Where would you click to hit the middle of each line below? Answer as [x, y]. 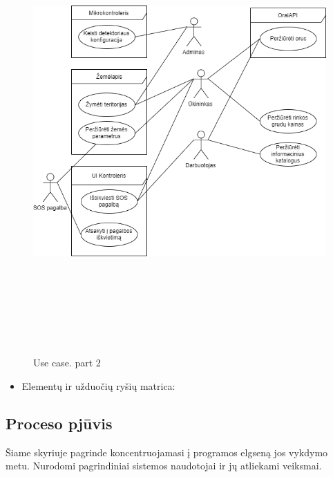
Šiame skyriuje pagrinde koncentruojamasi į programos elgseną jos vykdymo [167, 452]
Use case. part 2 [67, 363]
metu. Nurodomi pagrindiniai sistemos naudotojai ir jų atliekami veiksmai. [164, 466]
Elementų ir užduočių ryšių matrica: [98, 385]
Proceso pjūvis [59, 423]
